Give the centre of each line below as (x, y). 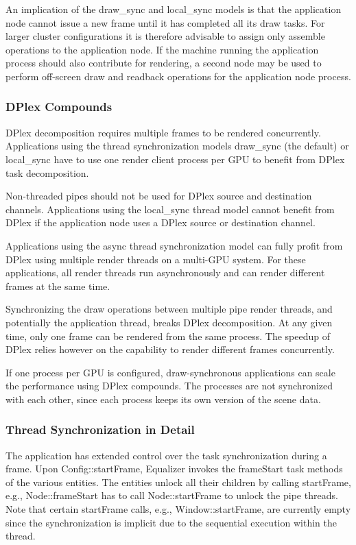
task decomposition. (47, 172)
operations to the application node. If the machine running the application (162, 49)
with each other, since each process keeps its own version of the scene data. (163, 399)
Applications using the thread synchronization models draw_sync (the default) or (177, 146)
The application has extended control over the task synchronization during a (166, 455)
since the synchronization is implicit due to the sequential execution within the (171, 522)
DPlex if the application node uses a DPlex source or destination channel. (161, 222)
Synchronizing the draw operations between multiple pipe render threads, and (169, 309)
